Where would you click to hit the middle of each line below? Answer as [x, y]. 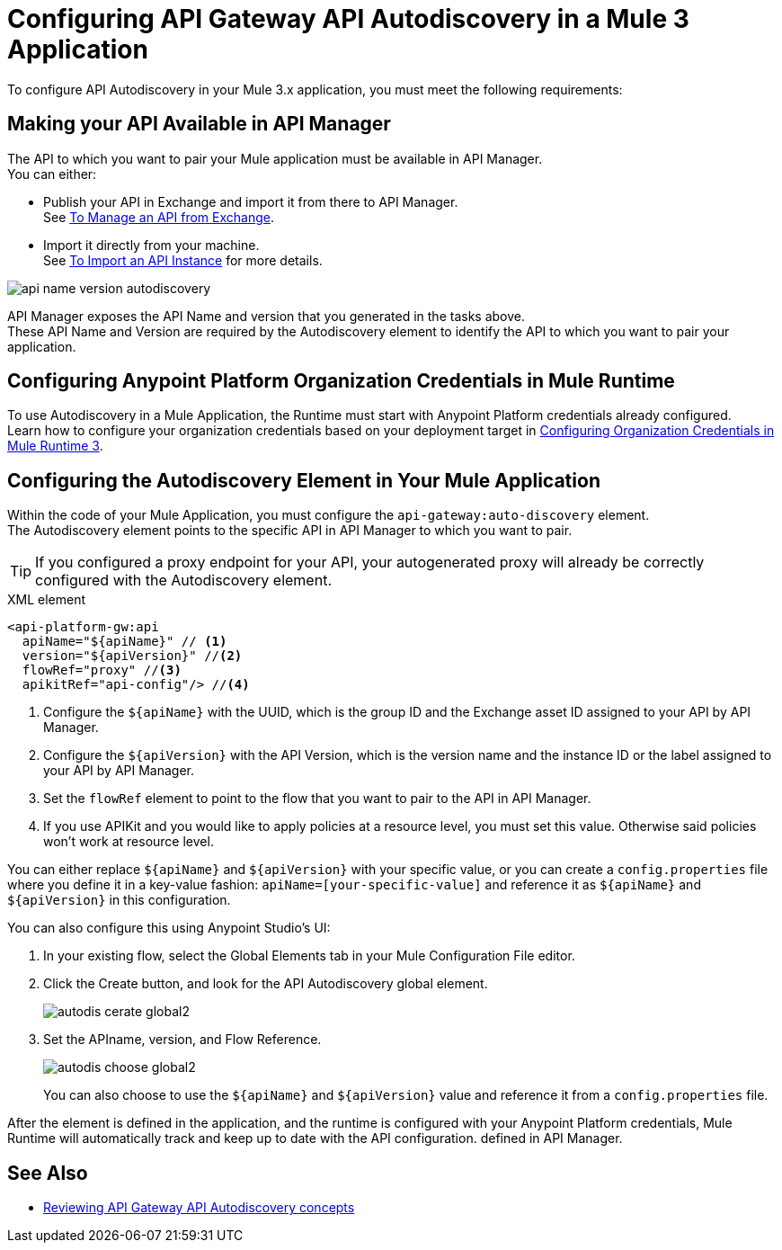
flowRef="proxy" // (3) [102, 670]
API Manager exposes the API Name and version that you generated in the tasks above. [266, 316]
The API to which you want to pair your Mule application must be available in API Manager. [275, 158]
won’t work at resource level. [129, 842]
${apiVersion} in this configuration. [119, 900]
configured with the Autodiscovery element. [183, 580]
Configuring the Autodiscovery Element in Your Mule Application [304, 480]
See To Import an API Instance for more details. [183, 260]
